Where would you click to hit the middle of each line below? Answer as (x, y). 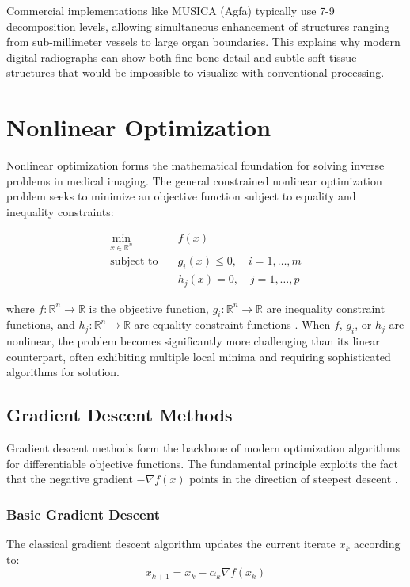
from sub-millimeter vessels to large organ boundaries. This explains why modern (203, 42)
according (377, 544)
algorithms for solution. (63, 372)
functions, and (41, 324)
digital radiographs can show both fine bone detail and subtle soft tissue (182, 57)
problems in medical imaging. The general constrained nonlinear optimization (194, 180)
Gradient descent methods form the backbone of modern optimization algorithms (203, 448)
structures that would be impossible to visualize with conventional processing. (196, 72)
